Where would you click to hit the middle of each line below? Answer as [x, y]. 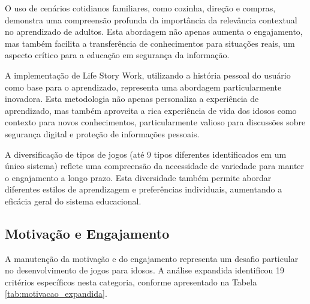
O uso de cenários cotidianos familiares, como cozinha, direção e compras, [140, 8]
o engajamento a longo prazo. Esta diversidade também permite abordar [138, 177]
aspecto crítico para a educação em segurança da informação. [117, 55]
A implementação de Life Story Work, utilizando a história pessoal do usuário [148, 75]
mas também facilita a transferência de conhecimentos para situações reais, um [150, 43]
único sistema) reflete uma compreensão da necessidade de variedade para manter [155, 166]
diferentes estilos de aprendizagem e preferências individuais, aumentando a [144, 189]
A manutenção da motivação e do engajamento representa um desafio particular [152, 258]
